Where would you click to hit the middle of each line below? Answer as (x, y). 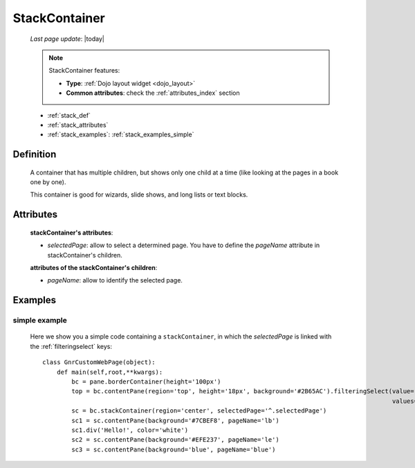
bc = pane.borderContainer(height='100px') (146, 381)
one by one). (48, 182)
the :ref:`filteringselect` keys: (71, 346)
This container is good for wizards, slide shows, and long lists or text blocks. (139, 195)
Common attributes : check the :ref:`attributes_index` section (153, 93)
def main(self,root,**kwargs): (110, 372)
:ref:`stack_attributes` (78, 125)
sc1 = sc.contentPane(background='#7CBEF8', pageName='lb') (175, 420)
